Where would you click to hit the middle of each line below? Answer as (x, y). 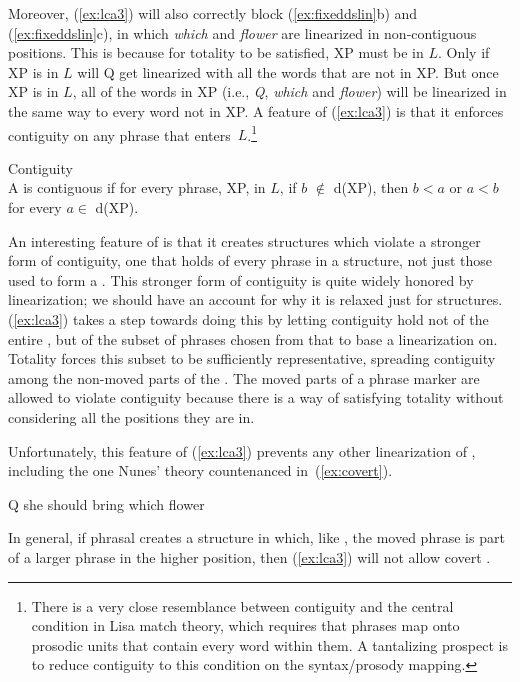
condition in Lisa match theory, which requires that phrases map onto (245, 625)
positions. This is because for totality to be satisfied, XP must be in (216, 52)
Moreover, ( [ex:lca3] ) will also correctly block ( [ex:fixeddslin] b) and (213, 13)
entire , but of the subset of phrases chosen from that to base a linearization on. (253, 338)
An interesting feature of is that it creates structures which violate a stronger (244, 240)
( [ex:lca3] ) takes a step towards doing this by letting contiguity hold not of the (248, 318)
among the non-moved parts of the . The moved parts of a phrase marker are (244, 377)
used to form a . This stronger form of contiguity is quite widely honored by (241, 279)
